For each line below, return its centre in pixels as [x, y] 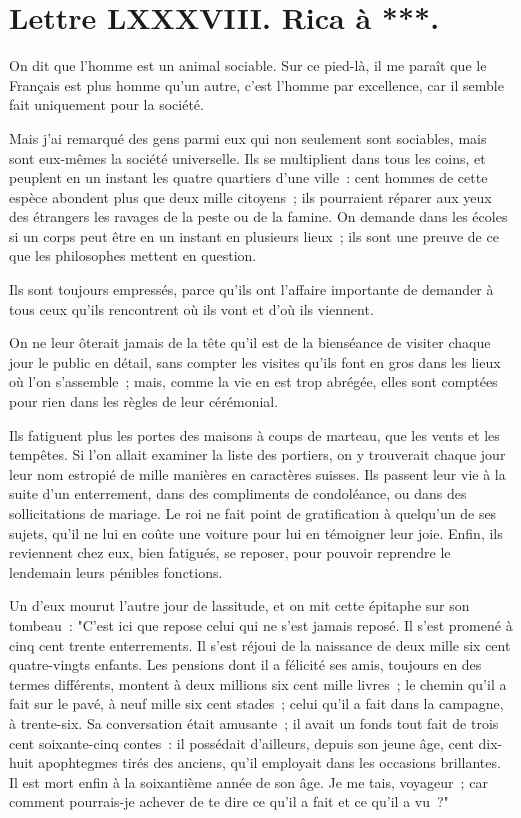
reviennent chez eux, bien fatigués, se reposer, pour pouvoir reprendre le [230, 552]
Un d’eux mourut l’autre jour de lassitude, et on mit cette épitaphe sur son [239, 605]
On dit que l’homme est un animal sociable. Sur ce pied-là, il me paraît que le [248, 65]
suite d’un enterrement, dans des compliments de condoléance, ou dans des [238, 493]
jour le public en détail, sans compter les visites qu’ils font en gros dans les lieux [255, 361]
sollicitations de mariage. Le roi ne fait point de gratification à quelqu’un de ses [253, 513]
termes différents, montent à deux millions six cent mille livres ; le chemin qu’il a [258, 683]
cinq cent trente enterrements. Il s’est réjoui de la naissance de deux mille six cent [260, 644]
